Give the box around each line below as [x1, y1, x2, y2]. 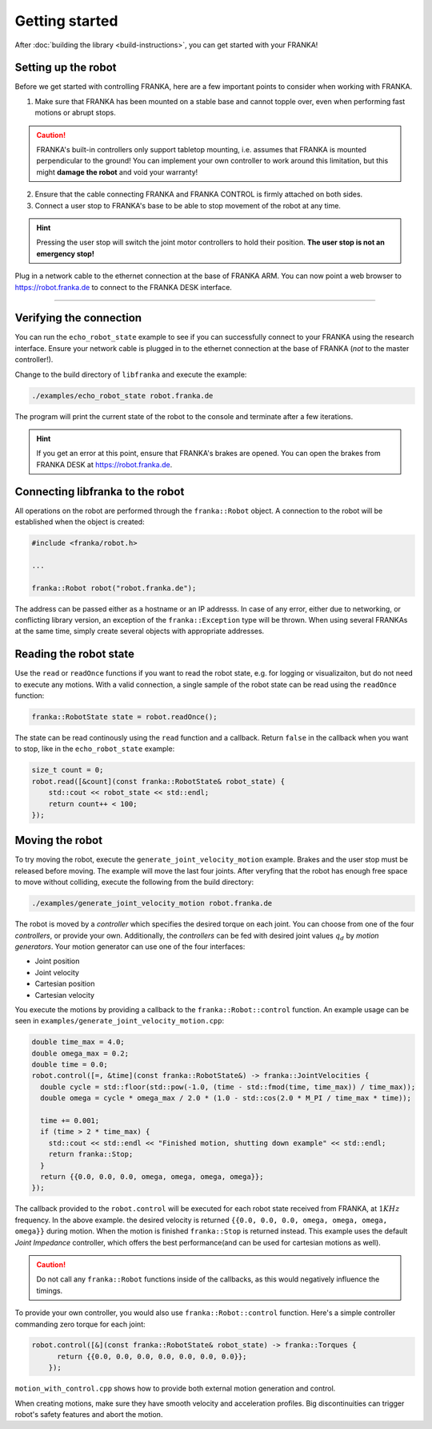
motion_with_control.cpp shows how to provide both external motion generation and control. [14, 1383, 336, 1394]
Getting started [14, 12, 118, 30]
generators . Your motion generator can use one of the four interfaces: [14, 942, 246, 951]
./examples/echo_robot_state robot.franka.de [31, 391, 214, 400]
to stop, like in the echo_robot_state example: [14, 744, 175, 753]
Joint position [34, 956, 80, 966]
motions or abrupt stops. [34, 108, 116, 118]
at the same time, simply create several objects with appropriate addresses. [14, 626, 265, 636]
